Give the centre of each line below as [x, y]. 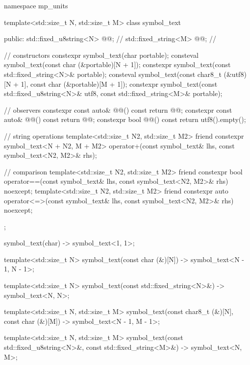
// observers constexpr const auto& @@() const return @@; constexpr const [118, 109]
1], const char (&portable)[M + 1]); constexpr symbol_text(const [119, 84]
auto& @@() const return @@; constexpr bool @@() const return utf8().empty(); [125, 119]
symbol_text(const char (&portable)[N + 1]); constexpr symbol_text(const [117, 64]
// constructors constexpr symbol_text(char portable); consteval [101, 55]
